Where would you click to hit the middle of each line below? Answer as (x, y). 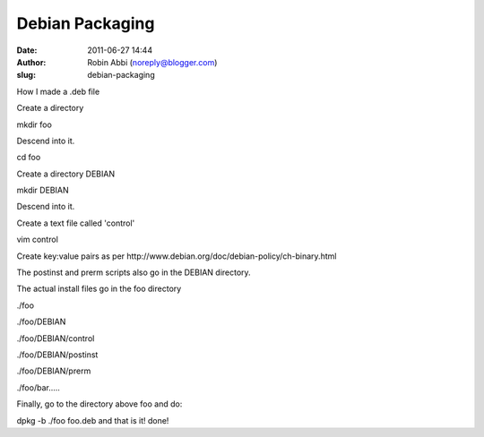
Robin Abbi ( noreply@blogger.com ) (152, 62)
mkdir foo (35, 124)
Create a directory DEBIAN (66, 174)
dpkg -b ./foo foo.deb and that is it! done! (93, 420)
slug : (26, 75)
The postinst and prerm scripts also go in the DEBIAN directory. (134, 272)
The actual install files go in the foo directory (99, 289)
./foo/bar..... (38, 387)
